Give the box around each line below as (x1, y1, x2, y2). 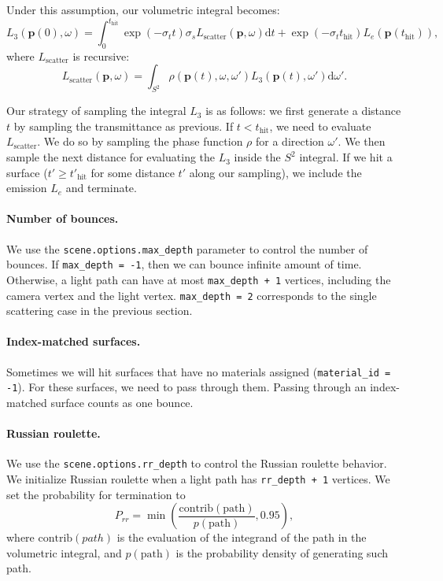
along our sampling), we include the (189, 164, 362, 180)
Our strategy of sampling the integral (6, 102, 186, 119)
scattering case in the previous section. (6, 302, 193, 319)
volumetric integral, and (6, 544, 122, 561)
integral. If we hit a (299, 149, 393, 165)
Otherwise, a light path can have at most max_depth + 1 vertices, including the (6, 271, 391, 287)
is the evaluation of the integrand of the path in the (116, 529, 367, 546)
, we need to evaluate (269, 117, 371, 134)
